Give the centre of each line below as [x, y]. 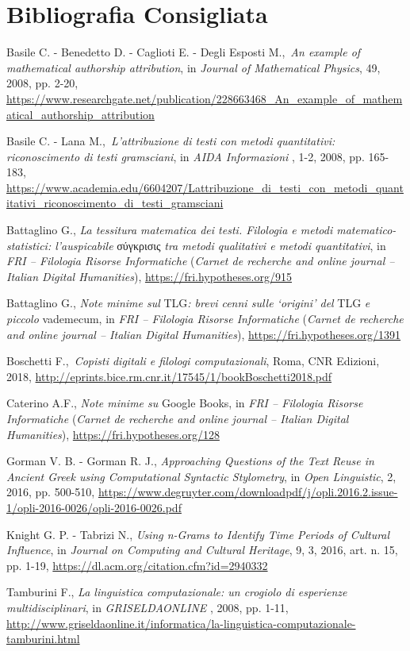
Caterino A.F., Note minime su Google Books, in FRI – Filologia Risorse [185, 403]
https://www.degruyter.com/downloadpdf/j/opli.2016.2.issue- [248, 492]
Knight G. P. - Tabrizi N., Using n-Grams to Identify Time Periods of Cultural [198, 534]
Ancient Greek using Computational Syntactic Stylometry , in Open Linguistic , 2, [201, 476]
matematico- [366, 230]
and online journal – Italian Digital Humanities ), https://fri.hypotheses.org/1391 [204, 334]
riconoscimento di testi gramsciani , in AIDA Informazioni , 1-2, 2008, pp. [186, 156]
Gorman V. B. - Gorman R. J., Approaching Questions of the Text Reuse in [190, 461]
